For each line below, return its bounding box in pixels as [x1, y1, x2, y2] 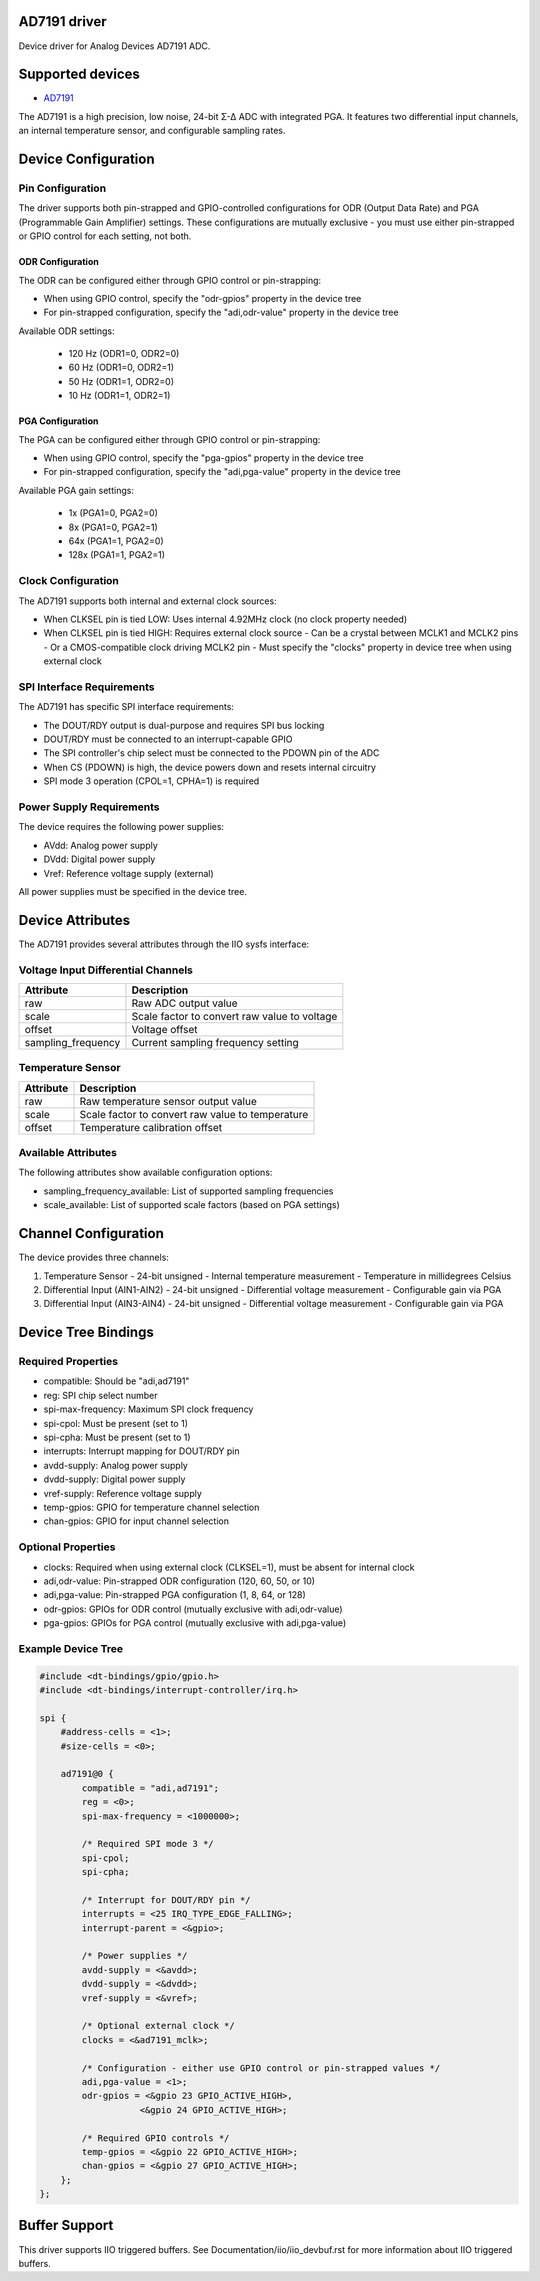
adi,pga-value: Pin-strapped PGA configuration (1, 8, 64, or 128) [43, 1589, 307, 1601]
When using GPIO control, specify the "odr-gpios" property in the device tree [43, 292, 362, 304]
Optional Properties [18, 1540, 116, 1554]
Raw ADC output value [131, 996, 239, 1010]
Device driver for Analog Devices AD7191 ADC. [18, 40, 211, 52]
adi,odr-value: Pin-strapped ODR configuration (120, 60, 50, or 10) [43, 1575, 315, 1587]
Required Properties [18, 1355, 119, 1369]
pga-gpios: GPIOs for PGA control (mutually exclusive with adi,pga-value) [43, 1617, 347, 1629]
